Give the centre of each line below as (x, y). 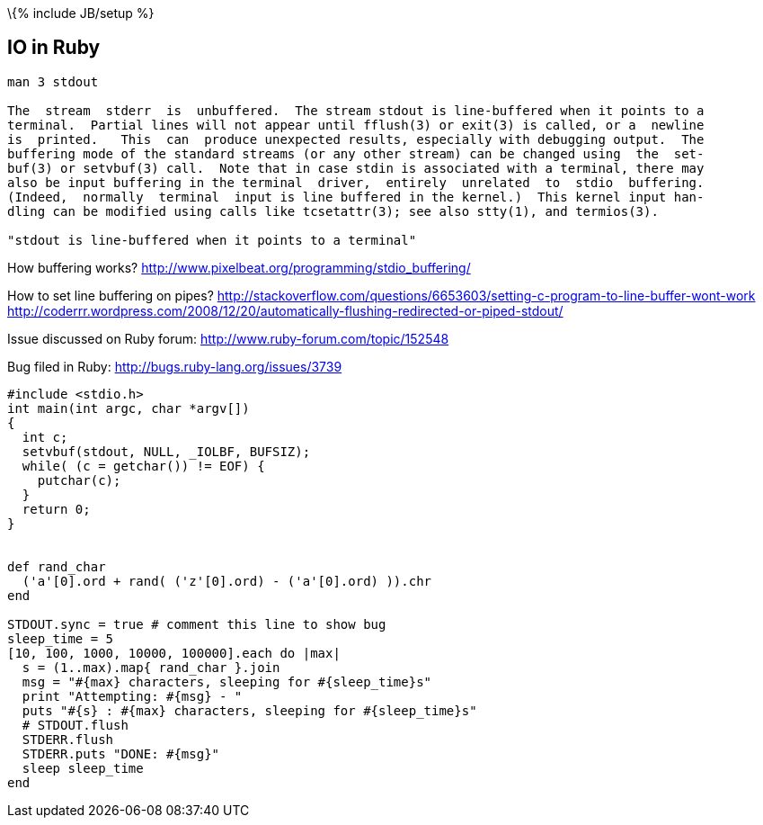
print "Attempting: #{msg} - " (132, 696)
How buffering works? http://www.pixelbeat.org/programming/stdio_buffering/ (239, 267)
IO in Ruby (54, 48)
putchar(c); (79, 480)
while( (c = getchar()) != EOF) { (143, 466)
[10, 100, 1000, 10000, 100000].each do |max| (174, 653)
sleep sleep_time (83, 768)
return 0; (56, 509)
